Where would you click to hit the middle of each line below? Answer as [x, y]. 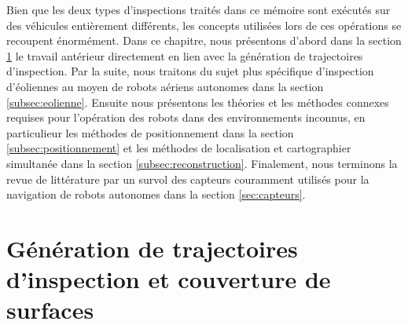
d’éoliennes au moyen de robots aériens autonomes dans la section [165, 86]
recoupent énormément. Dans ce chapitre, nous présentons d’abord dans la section [204, 40]
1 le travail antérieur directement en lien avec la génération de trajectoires [185, 55]
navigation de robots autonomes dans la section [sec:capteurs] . [156, 194]
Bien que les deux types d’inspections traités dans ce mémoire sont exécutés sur [198, 9]
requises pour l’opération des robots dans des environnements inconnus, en [186, 117]
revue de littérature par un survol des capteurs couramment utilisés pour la [188, 179]
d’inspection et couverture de [169, 279]
